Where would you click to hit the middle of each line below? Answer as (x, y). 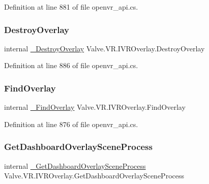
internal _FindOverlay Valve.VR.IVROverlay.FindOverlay (95, 107)
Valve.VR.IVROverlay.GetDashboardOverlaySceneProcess (94, 176)
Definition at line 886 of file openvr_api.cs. (71, 65)
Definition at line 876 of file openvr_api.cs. (71, 124)
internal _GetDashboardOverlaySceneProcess (75, 165)
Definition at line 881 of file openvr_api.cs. (71, 7)
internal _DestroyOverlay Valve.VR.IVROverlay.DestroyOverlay (105, 48)
